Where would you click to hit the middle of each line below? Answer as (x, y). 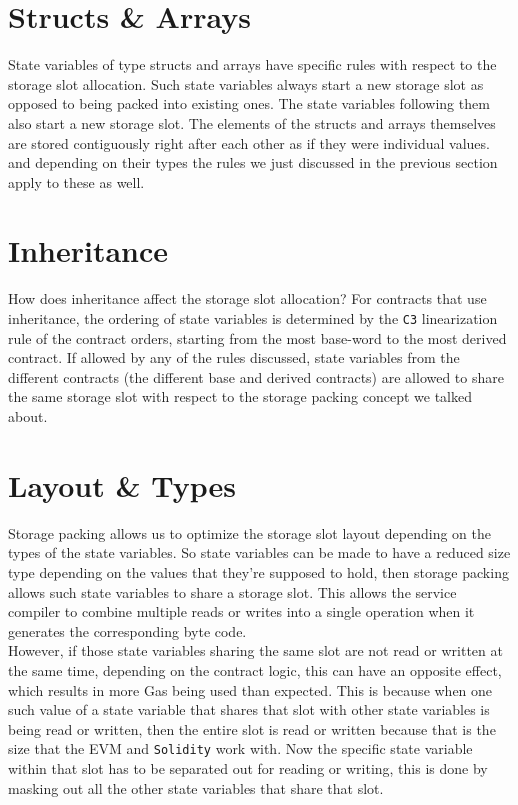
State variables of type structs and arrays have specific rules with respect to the (252, 64)
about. (28, 416)
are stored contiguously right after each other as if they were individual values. (249, 142)
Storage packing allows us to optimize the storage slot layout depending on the (249, 532)
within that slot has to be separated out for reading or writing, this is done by (248, 767)
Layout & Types (122, 484)
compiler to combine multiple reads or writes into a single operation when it (241, 611)
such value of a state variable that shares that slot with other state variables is (249, 709)
